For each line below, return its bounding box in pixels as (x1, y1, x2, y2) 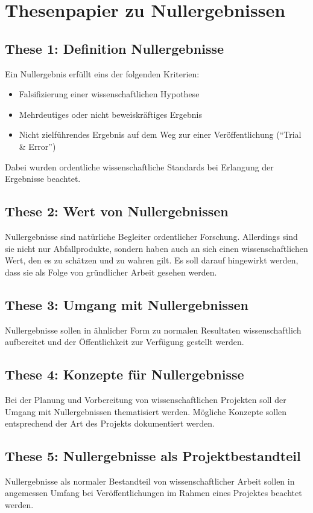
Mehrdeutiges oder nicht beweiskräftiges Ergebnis (19, 108, 203, 120)
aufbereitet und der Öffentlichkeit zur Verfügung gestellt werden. (5, 335, 244, 348)
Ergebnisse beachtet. (5, 172, 81, 185)
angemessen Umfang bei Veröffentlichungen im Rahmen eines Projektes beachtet (5, 486, 302, 499)
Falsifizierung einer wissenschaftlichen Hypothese (19, 88, 200, 100)
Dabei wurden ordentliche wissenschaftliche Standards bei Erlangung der (5, 160, 274, 173)
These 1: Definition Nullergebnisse (5, 39, 224, 57)
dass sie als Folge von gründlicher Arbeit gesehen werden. (5, 265, 217, 278)
